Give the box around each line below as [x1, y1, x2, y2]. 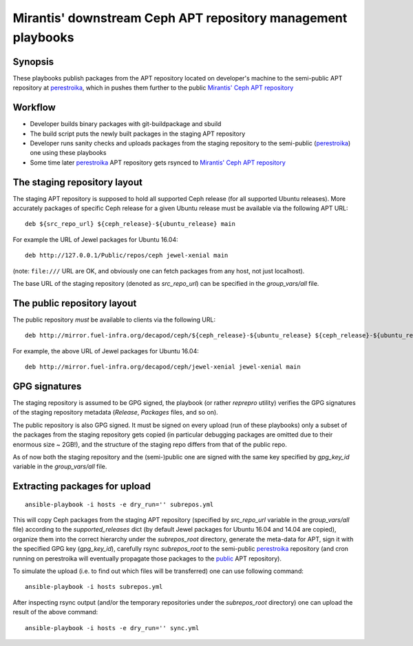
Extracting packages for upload [12, 481, 151, 492]
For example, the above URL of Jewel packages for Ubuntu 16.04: [12, 346, 200, 355]
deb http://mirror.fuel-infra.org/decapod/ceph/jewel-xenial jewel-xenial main [25, 363, 301, 371]
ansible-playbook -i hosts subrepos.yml [25, 583, 163, 591]
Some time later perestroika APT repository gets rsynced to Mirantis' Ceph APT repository [30, 158, 286, 167]
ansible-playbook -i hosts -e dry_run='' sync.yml [25, 624, 200, 632]
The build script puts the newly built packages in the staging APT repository [30, 129, 246, 138]
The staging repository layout [12, 176, 143, 188]
